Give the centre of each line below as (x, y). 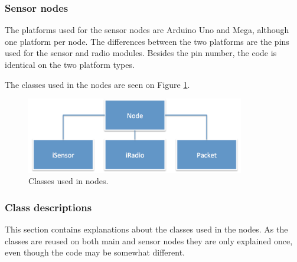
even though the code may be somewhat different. (95, 252)
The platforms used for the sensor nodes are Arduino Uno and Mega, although (147, 30)
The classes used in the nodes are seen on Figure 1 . (97, 84)
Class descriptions (48, 207)
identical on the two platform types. (70, 64)
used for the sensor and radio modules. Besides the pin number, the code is (141, 53)
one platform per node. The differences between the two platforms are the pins (147, 41)
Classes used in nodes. (68, 181)
